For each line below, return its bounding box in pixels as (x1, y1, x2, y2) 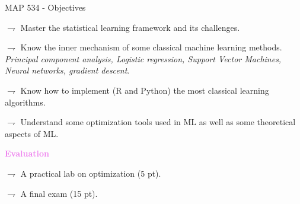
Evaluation (5, 147, 49, 160)
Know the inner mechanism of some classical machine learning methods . (20, 41, 282, 53)
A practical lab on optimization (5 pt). (20, 167, 161, 179)
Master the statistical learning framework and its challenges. (20, 21, 240, 33)
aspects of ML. (5, 127, 59, 139)
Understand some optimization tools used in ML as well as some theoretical (20, 116, 296, 128)
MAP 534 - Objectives (5, 1, 86, 13)
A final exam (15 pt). (20, 187, 98, 199)
